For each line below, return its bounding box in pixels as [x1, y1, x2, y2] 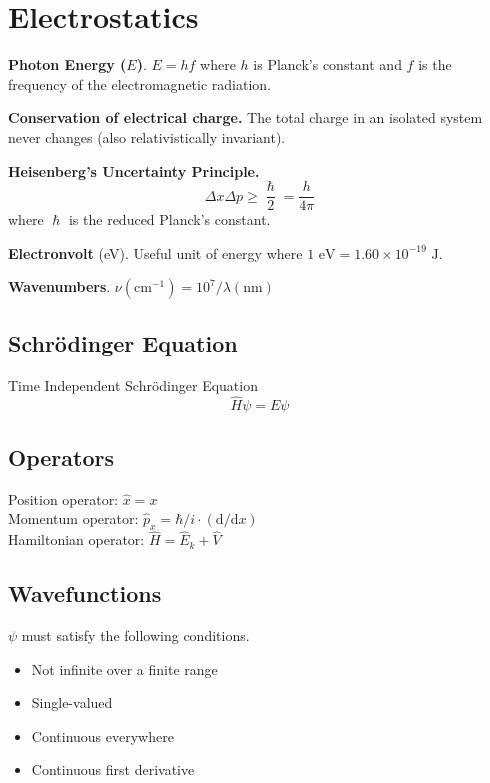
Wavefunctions [8, 578, 162, 609]
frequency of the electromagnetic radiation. [8, 73, 272, 94]
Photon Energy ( [8, 54, 127, 75]
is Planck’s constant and [253, 54, 402, 75]
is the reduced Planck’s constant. [68, 209, 271, 230]
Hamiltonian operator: [8, 529, 145, 550]
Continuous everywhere [31, 725, 174, 746]
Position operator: [8, 488, 119, 509]
